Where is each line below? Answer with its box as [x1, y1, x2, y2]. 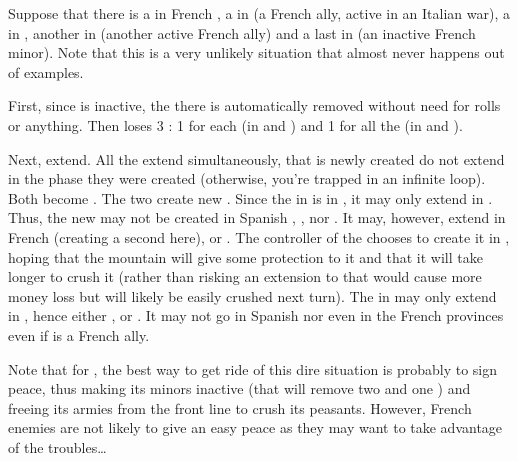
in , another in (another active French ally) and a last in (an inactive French [8, 22, 476, 43]
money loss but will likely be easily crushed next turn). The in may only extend [8, 285, 497, 306]
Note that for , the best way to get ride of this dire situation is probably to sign [8, 358, 497, 379]
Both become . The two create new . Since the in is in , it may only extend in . [8, 187, 493, 208]
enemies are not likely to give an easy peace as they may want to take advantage [8, 417, 503, 438]
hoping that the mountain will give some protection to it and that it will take [8, 246, 483, 267]
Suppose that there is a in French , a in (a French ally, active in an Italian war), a [8, 3, 510, 23]
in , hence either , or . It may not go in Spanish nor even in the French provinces [8, 305, 504, 326]
